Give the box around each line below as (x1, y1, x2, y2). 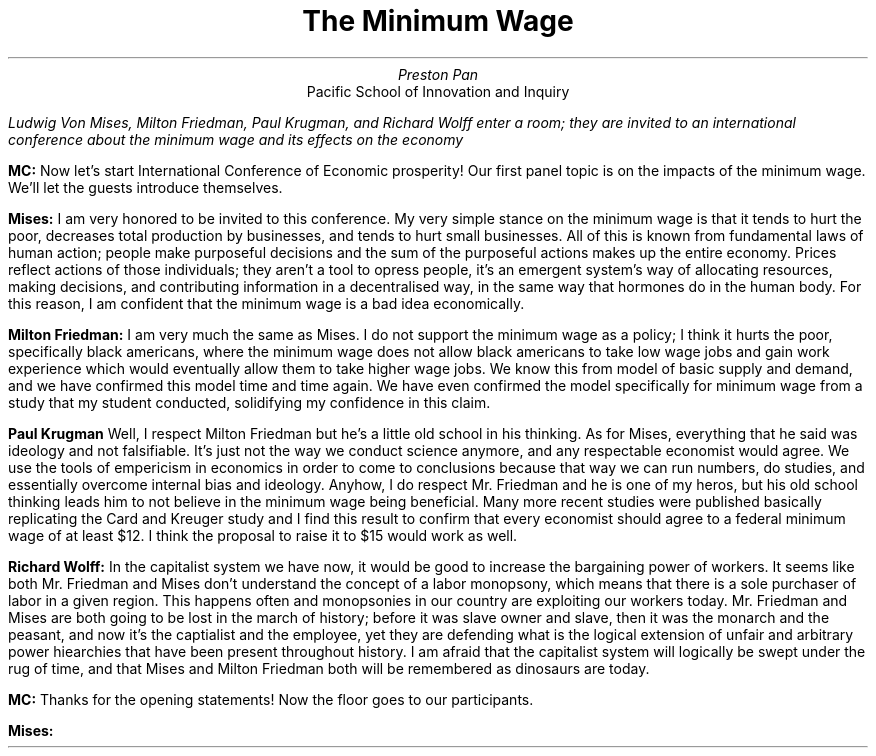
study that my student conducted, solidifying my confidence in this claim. (8, 393, 491, 411)
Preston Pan (397, 65, 479, 83)
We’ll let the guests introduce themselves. (8, 178, 283, 196)
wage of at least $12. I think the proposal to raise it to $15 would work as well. (8, 526, 518, 544)
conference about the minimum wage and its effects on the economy (8, 130, 464, 148)
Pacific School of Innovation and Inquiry (306, 82, 570, 100)
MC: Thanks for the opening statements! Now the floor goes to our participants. (8, 690, 534, 708)
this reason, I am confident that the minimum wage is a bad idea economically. (8, 294, 525, 312)
